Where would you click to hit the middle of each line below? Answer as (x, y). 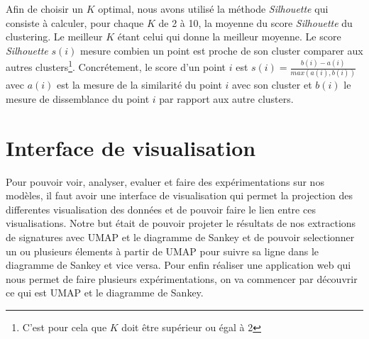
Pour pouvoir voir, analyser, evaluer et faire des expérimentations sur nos (165, 181)
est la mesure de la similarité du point (139, 85)
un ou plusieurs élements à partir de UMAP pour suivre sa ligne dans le (163, 251)
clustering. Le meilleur (54, 37)
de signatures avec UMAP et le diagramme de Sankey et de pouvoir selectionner (180, 237)
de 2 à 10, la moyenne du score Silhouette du (255, 22)
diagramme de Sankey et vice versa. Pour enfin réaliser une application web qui (178, 265)
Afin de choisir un (45, 9)
